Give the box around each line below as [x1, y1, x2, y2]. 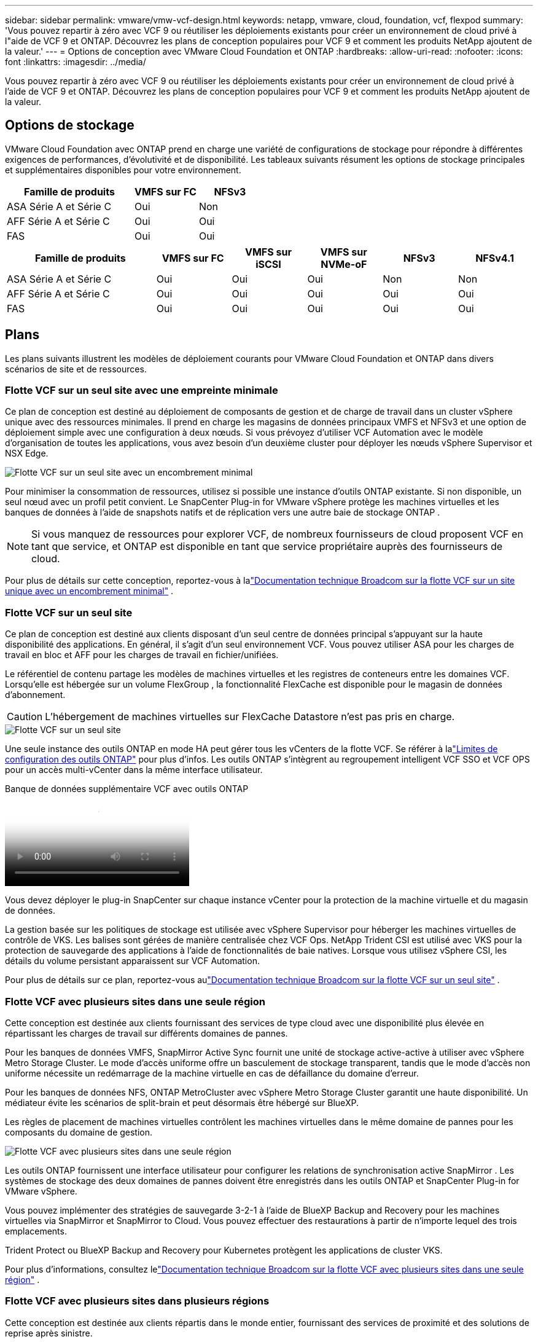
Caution [7, 710, 43, 723]
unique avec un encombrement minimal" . [5, 586, 174, 597]
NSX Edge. [5, 448, 49, 459]
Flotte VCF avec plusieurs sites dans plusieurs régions [5, 1295, 270, 1308]
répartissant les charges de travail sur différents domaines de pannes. [5, 1027, 288, 1038]
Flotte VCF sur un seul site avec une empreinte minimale [5, 384, 278, 397]
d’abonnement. [5, 689, 66, 700]
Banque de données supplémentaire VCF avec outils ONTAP [5, 783, 249, 795]
